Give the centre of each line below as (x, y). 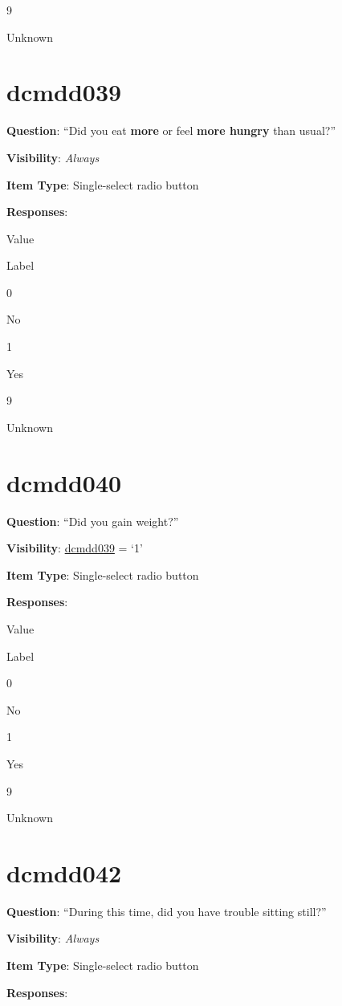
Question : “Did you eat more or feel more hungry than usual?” (171, 130)
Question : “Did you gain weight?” (93, 521)
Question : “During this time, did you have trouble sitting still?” (167, 911)
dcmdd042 (64, 872)
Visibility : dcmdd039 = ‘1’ (75, 548)
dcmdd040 (64, 482)
